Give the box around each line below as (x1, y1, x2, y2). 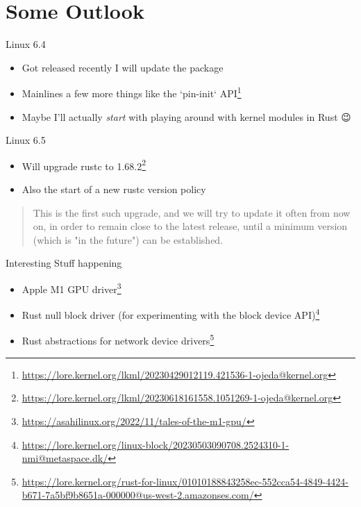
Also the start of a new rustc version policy (22, 182, 206, 196)
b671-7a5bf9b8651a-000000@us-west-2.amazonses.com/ (22, 488, 254, 502)
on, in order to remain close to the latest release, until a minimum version (33, 219, 348, 233)
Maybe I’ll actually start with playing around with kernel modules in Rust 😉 (22, 109, 351, 124)
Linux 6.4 (6, 37, 46, 51)
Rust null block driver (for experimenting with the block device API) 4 (22, 306, 320, 322)
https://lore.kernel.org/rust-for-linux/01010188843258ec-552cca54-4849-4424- (22, 474, 349, 488)
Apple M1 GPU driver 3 (22, 279, 121, 296)
